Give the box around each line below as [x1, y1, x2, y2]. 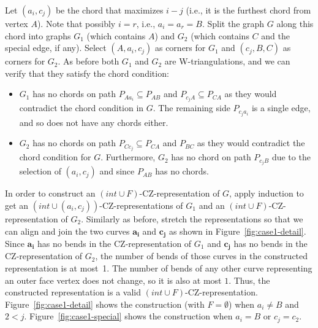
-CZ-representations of [99, 198, 183, 211]
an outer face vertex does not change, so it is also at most [5, 273, 222, 286]
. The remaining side [153, 101, 230, 114]
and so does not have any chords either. [19, 115, 168, 128]
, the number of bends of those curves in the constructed [95, 249, 308, 262]
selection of [19, 165, 61, 178]
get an [5, 198, 29, 211]
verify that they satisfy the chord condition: [5, 66, 169, 79]
